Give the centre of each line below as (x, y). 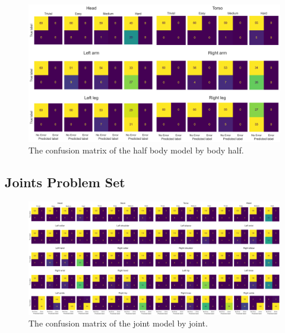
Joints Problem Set (65, 182)
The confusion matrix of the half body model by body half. (136, 150)
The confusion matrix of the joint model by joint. (118, 323)
